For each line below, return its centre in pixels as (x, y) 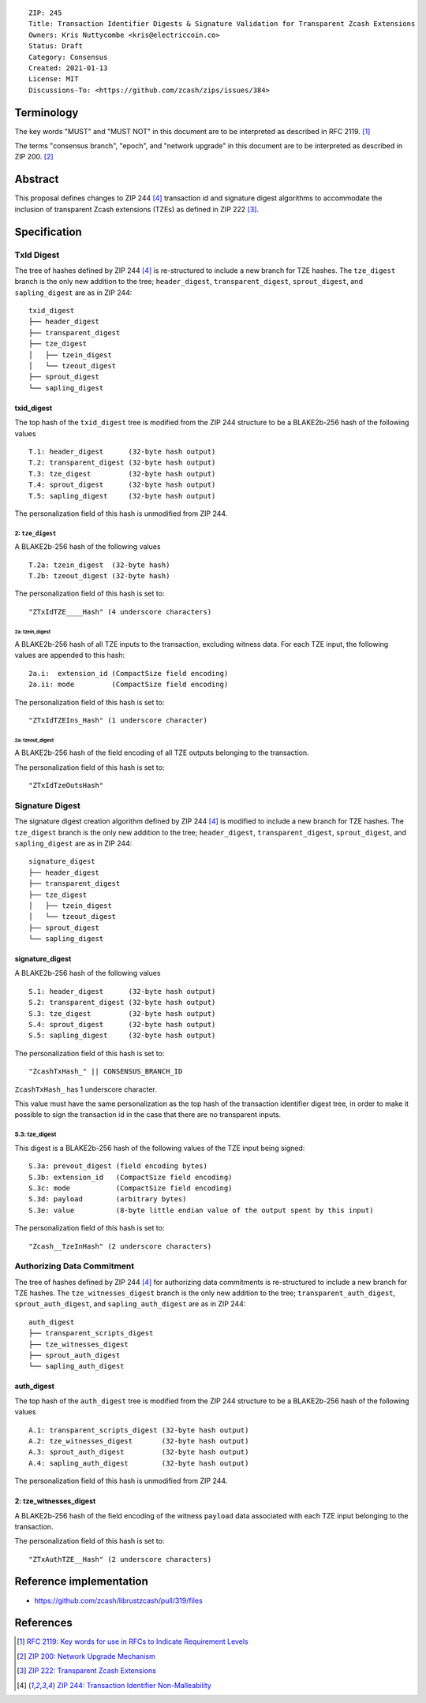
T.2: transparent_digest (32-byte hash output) (122, 463)
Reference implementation (82, 1582)
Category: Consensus (68, 57)
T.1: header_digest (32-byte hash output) (122, 451)
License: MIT (54, 79)
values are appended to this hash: (70, 655)
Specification (48, 232)
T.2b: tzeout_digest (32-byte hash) (99, 576)
